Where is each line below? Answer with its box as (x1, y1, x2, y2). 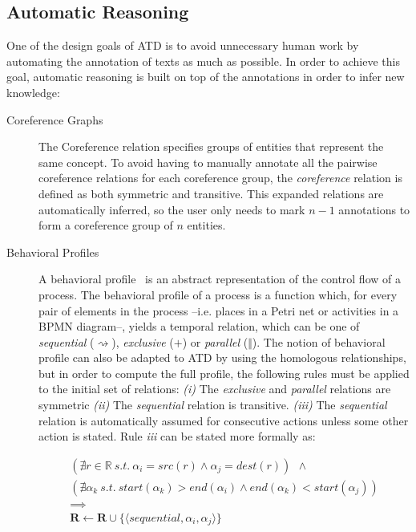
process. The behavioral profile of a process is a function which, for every (38, 286, 398, 303)
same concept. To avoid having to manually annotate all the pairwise (38, 153, 378, 170)
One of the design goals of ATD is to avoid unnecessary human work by (6, 37, 359, 54)
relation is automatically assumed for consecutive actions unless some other (38, 412, 409, 428)
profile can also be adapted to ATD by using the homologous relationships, (38, 349, 406, 366)
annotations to (338, 201, 410, 217)
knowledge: (6, 83, 60, 100)
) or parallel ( (182, 333, 248, 350)
